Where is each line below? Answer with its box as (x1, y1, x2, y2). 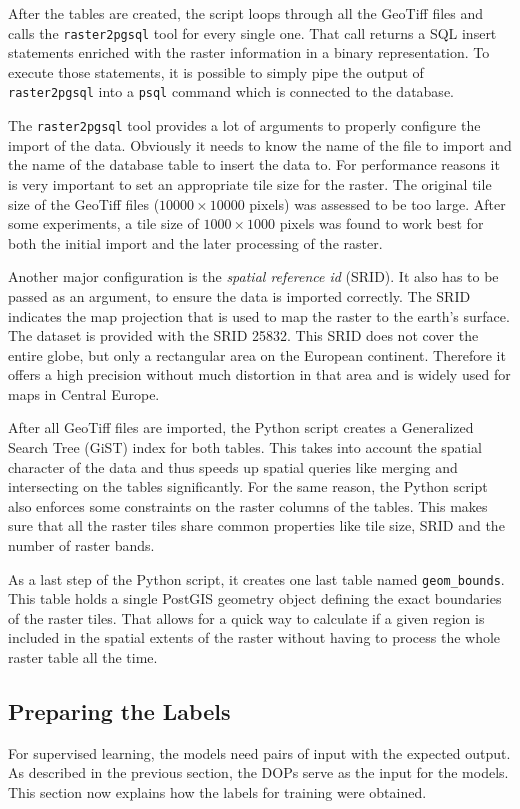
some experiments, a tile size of (8, 213, 199, 234)
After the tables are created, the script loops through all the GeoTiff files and (8, 3, 484, 23)
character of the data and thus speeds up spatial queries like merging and (8, 456, 458, 477)
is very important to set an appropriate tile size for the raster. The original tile (8, 173, 492, 194)
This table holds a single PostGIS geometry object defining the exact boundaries (8, 588, 502, 609)
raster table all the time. (8, 647, 158, 668)
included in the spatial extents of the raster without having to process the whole (8, 627, 501, 648)
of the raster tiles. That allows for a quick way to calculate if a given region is (8, 607, 485, 628)
